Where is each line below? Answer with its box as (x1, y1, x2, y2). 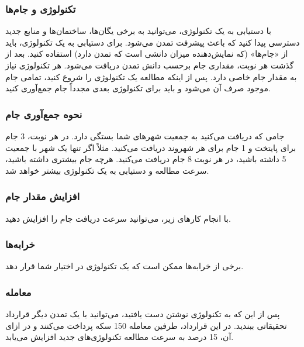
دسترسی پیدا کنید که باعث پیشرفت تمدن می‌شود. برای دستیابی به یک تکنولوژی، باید (5, 36, 300, 48)
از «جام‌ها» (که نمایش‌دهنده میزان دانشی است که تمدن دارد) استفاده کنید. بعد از (5, 47, 288, 60)
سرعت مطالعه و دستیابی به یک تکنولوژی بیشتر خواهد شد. (5, 164, 209, 176)
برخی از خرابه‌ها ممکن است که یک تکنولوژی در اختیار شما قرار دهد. (5, 260, 244, 272)
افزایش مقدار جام (5, 189, 80, 204)
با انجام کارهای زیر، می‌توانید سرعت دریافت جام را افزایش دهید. (5, 212, 231, 224)
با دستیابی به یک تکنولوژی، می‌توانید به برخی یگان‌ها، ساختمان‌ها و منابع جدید (5, 25, 271, 37)
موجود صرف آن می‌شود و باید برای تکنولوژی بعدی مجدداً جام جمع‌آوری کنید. (5, 82, 271, 94)
